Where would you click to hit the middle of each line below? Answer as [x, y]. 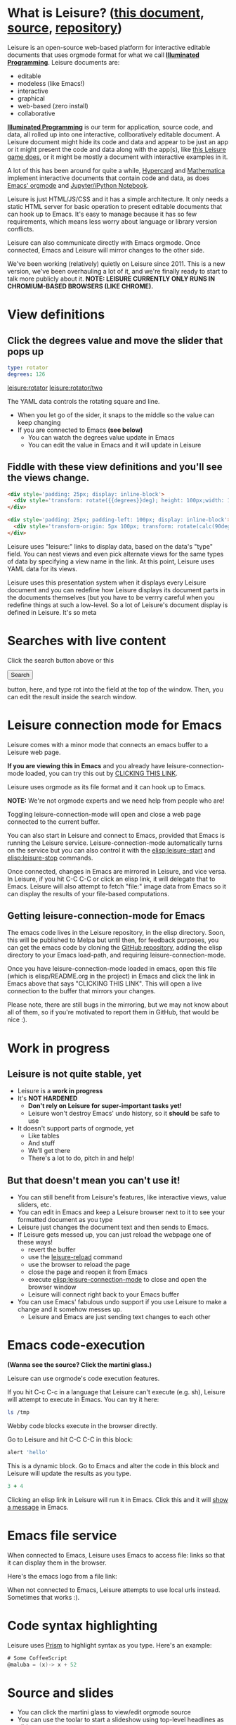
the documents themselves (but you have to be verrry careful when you [111, 597]
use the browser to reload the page [79, 1265]
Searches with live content [87, 641]
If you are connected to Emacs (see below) [80, 430]
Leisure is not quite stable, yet [74, 1074]
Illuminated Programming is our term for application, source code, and [110, 127]
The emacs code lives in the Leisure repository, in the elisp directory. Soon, [116, 933]
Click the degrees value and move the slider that [115, 340]
